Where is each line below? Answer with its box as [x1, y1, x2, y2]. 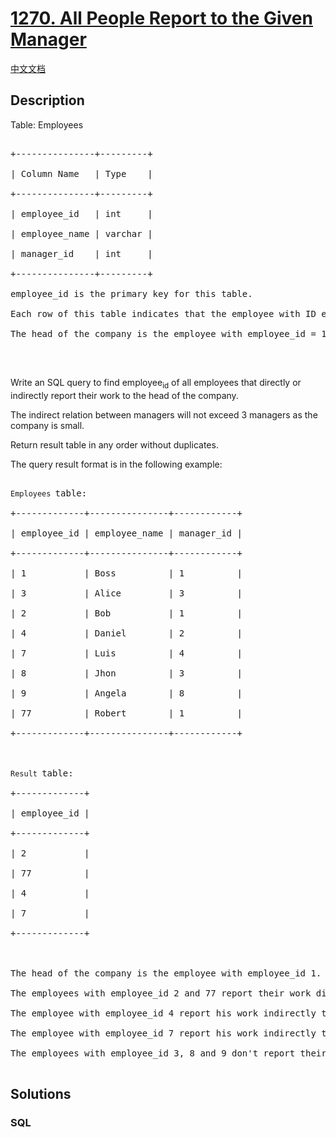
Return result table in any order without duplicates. [10, 438, 219, 451]
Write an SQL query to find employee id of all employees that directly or [10, 376, 302, 391]
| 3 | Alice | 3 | [10, 587, 243, 599]
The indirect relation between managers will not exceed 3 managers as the [10, 408, 318, 421]
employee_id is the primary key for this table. [10, 288, 253, 299]
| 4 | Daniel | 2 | [10, 627, 243, 639]
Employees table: [10, 487, 88, 499]
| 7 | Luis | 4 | [10, 647, 243, 659]
